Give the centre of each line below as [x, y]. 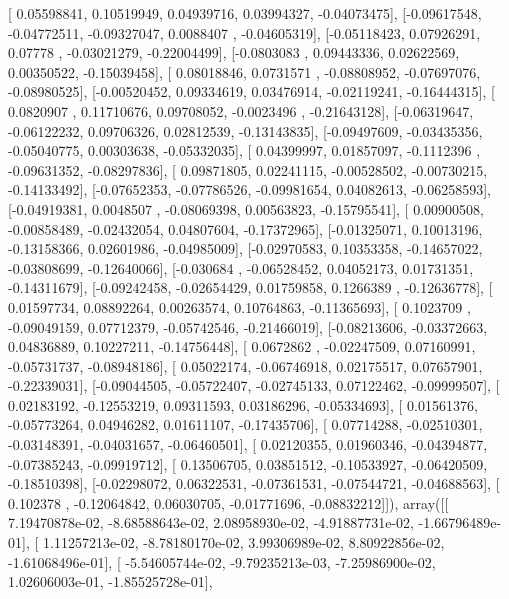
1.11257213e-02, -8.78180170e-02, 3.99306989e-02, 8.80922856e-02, [243, 542]
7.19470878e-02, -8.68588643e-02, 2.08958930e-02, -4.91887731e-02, [211, 522]
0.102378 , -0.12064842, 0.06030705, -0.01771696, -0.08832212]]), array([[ [228, 502]
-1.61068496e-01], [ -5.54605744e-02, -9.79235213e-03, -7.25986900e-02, [222, 561]
